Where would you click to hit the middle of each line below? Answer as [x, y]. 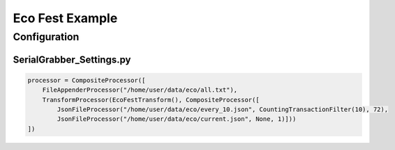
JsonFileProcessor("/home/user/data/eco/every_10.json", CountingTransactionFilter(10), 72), [223, 109]
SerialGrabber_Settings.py [72, 59]
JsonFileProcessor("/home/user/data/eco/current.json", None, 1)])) [177, 119]
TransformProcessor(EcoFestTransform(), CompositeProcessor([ [151, 100]
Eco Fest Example [65, 18]
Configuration [46, 37]
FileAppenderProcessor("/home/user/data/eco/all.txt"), [140, 90]
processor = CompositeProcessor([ [87, 80]
